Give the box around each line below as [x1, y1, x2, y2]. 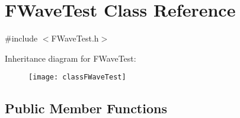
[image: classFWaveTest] [28, 73, 126, 82]
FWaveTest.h [51, 32, 99, 44]
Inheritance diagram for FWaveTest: [5, 52, 136, 64]
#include [5, 32, 38, 44]
